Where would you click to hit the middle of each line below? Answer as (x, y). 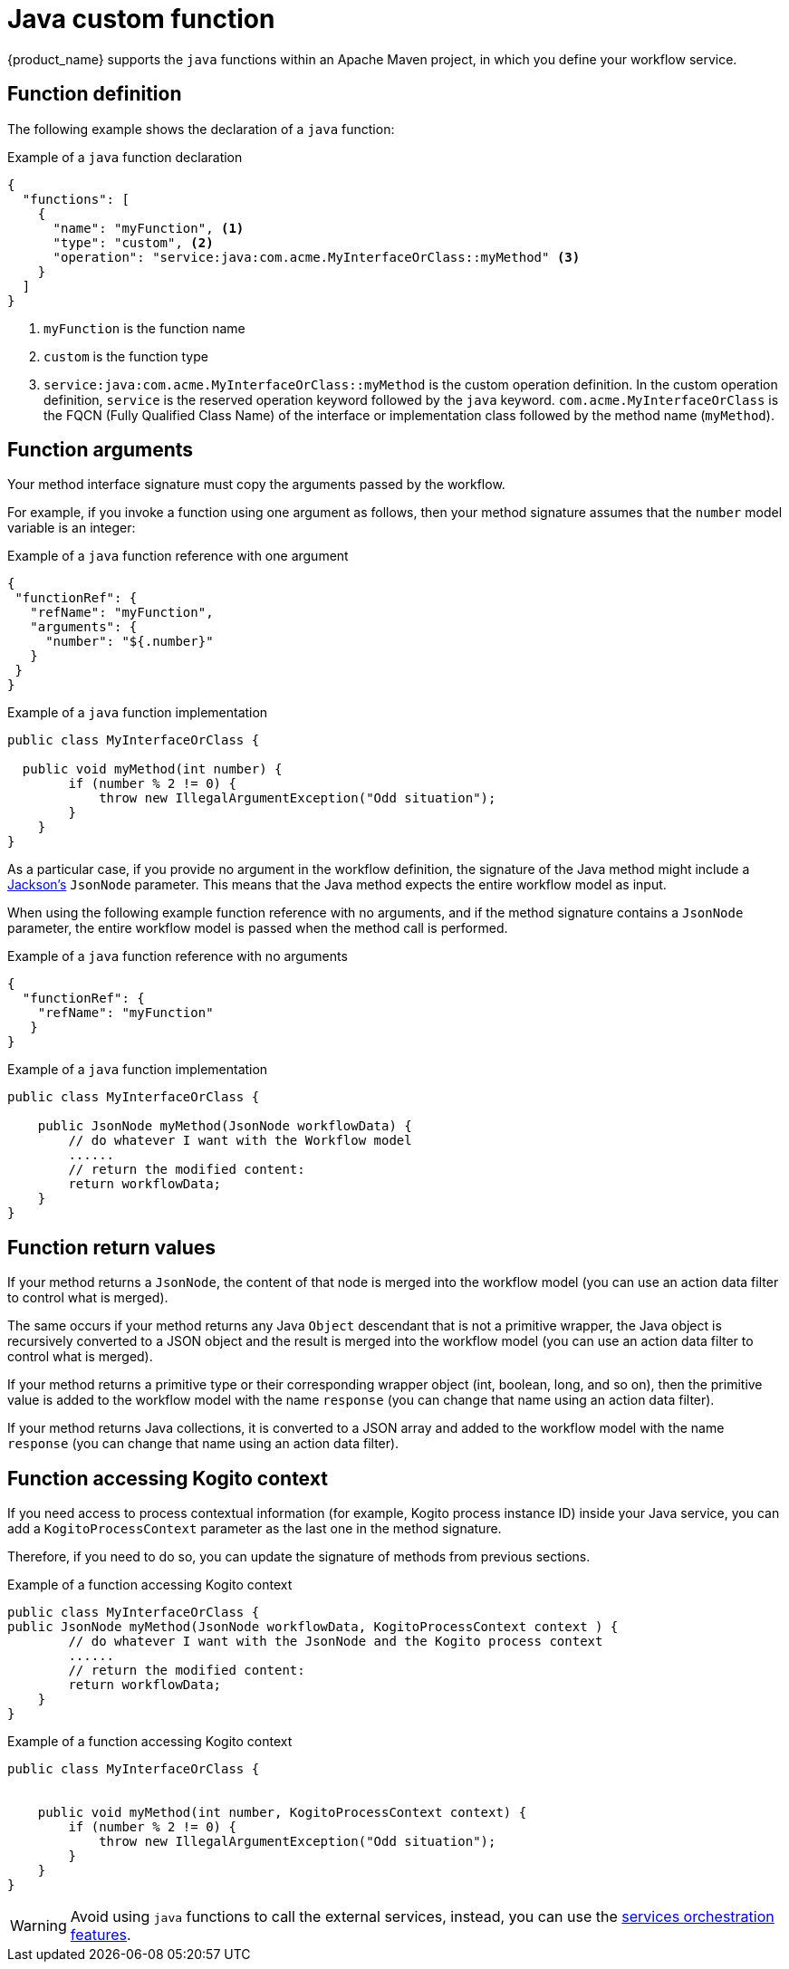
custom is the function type (126, 356)
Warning (38, 1926)
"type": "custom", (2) (133, 242)
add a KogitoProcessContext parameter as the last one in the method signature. (255, 1529)
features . (101, 1935)
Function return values (112, 1247)
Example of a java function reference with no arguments (178, 956)
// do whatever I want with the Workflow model (240, 1141)
